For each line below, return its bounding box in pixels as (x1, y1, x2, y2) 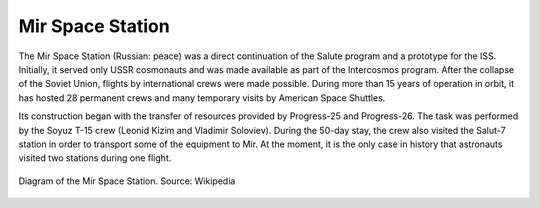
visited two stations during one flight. (18, 152, 172, 164)
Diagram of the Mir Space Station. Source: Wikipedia (18, 175, 236, 187)
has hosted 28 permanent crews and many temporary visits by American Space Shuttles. (18, 91, 386, 104)
